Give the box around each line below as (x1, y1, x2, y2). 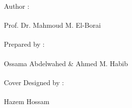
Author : (4, 1, 30, 11)
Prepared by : (4, 39, 45, 49)
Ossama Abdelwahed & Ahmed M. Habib (4, 58, 128, 68)
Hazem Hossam (4, 96, 50, 106)
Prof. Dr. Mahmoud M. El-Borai (4, 20, 101, 30)
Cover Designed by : (4, 77, 64, 87)
